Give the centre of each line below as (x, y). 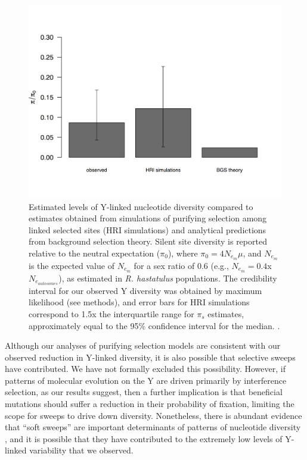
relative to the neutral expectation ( (94, 253)
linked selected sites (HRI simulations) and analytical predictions (148, 229)
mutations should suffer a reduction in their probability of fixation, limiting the (150, 404)
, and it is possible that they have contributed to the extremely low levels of (144, 438)
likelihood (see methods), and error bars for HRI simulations (139, 302)
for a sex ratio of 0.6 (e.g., (181, 265)
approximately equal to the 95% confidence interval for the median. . (154, 325)
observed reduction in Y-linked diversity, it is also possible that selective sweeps (150, 357)
